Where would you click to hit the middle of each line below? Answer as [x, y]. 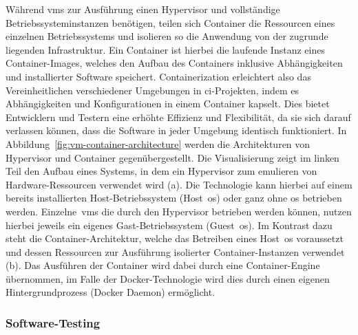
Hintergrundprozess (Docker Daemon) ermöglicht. [110, 292]
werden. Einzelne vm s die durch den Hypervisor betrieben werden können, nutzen [179, 211]
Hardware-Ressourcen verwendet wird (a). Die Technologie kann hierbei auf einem [179, 184]
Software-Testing [53, 322]
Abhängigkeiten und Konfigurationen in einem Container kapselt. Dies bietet [168, 104]
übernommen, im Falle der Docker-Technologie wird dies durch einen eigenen [168, 278]
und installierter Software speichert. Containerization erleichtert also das [158, 76]
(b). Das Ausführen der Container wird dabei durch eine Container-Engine [163, 265]
